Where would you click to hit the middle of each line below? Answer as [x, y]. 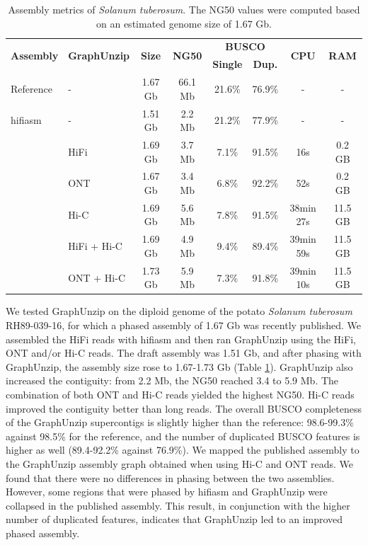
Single [228, 64]
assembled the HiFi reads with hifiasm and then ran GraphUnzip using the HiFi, [181, 339]
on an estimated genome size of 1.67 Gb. [184, 23]
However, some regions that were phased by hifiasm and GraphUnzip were [167, 492]
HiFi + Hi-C [95, 246]
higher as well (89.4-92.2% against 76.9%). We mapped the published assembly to [183, 450]
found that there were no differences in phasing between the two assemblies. [170, 477]
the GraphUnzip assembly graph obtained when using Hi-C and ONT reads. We [179, 463]
